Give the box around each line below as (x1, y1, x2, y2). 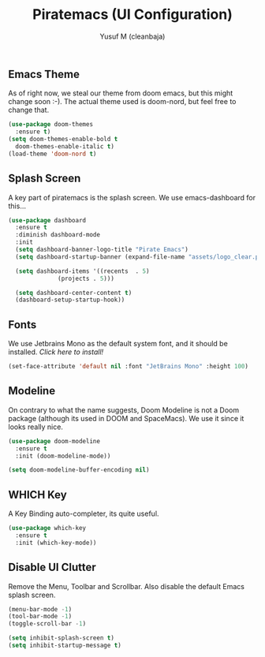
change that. (8, 105, 50, 115)
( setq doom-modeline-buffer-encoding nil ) (8, 466, 150, 474)
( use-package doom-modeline (8, 437, 101, 445)
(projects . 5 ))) (58, 274, 114, 282)
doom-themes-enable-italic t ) (15, 142, 114, 151)
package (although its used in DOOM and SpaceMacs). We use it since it (8, 413, 244, 423)
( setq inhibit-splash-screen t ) (8, 634, 114, 642)
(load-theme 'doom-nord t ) (8, 150, 97, 158)
